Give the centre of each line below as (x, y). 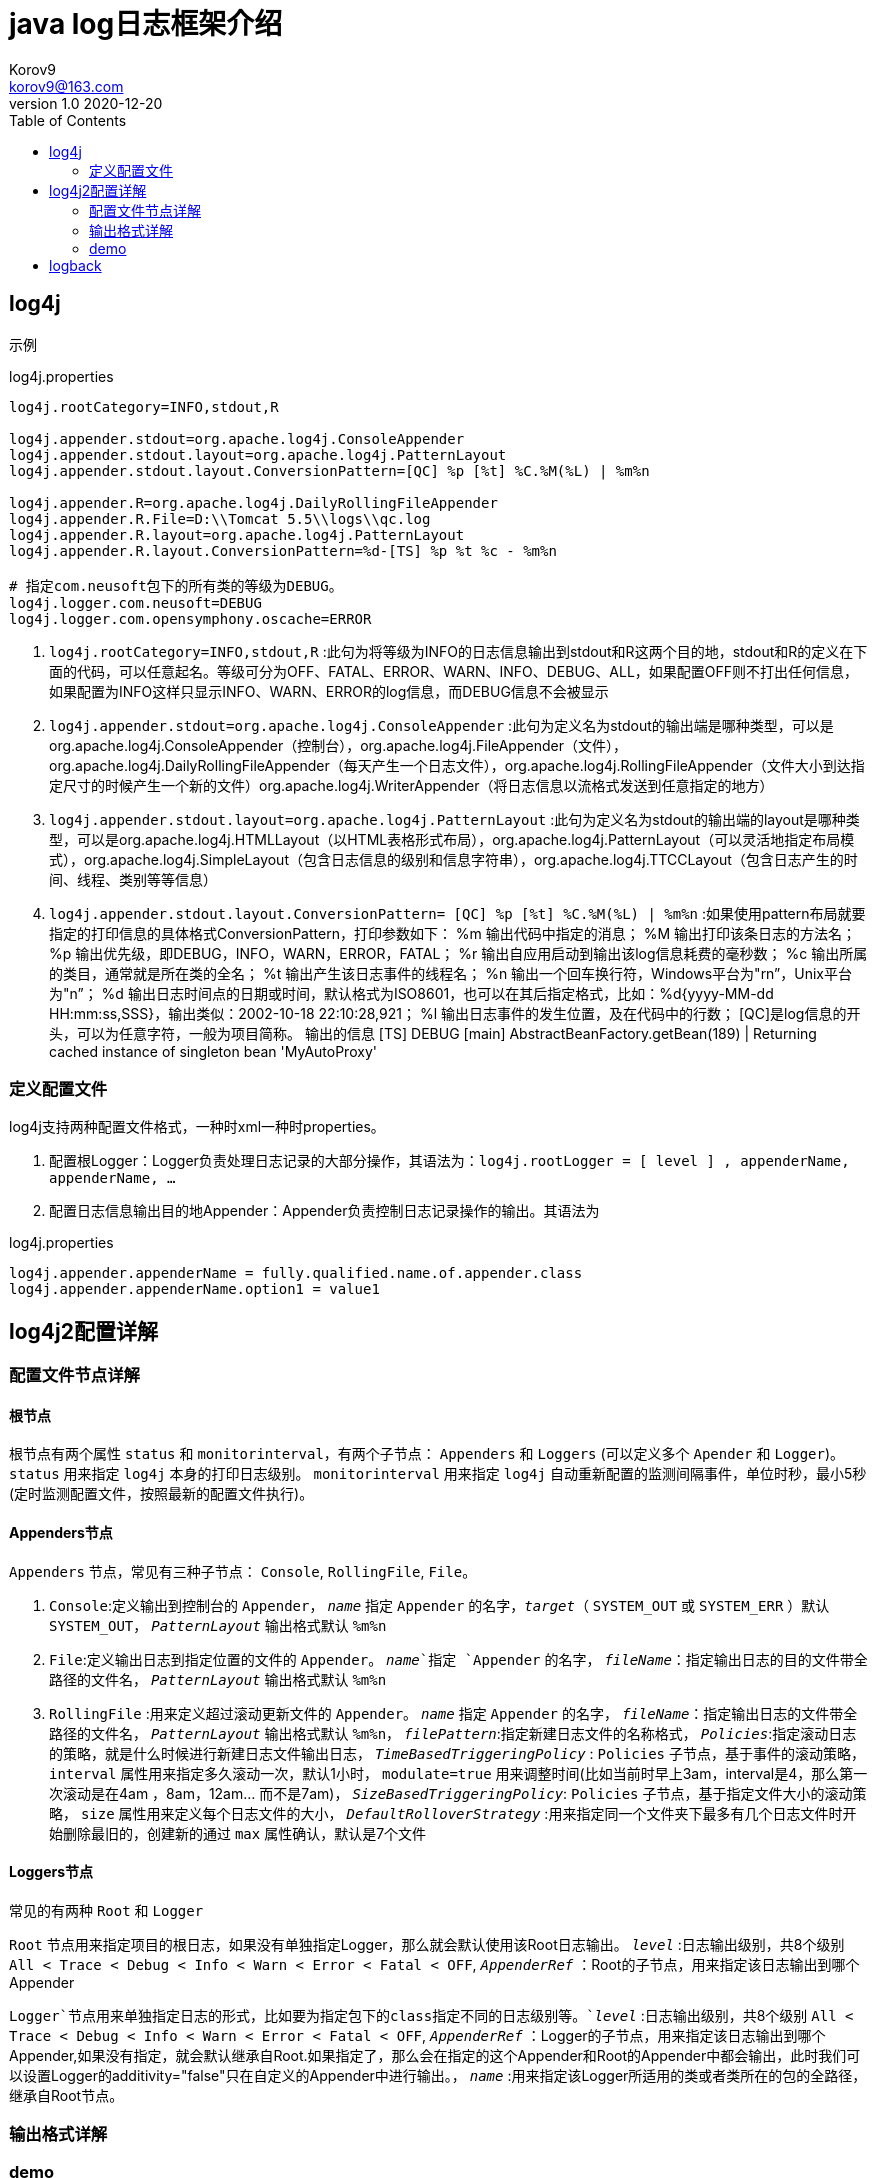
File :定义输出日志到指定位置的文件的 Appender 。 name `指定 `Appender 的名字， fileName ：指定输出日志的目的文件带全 (458, 1659)
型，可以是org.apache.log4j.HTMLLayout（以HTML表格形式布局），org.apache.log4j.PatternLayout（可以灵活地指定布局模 (452, 839)
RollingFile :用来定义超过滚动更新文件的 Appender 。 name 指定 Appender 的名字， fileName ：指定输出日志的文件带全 (453, 1713)
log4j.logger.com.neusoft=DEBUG (135, 602)
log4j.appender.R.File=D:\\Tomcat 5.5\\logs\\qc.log (220, 518)
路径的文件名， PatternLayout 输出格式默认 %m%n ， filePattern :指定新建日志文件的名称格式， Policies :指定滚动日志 (453, 1733)
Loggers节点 (51, 1872)
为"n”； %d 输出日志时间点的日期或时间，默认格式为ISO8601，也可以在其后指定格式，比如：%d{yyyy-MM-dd (411, 993)
